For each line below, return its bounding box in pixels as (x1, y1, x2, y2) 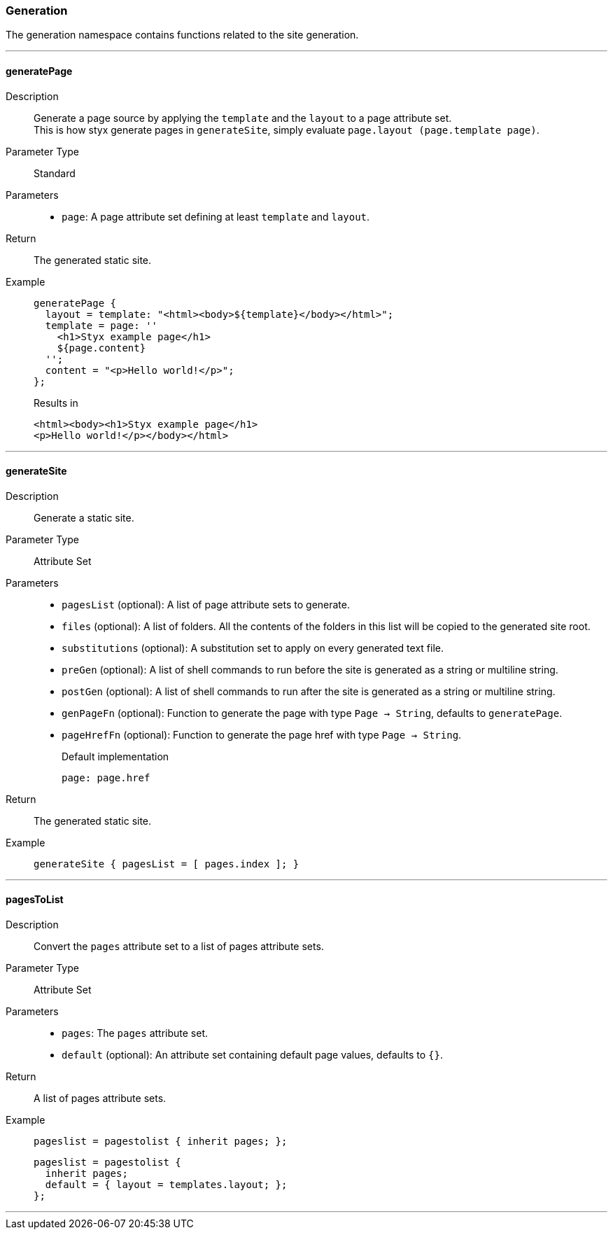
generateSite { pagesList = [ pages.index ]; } (34, 858, 300, 870)
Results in (34, 396, 78, 409)
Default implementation (62, 750, 169, 762)
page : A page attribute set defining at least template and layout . (62, 210, 370, 223)
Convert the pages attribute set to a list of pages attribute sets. (34, 940, 324, 953)
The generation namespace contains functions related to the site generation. (6, 29, 359, 41)
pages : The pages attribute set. (62, 1027, 209, 1040)
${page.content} (57, 342, 146, 354)
